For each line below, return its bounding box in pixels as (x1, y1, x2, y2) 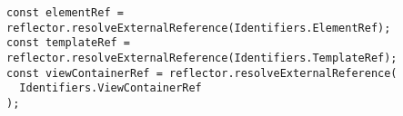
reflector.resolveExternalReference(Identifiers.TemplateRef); (6, 51, 398, 64)
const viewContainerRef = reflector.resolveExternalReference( (6, 66, 398, 80)
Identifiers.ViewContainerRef (19, 82, 202, 95)
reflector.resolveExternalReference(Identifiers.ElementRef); (6, 21, 391, 34)
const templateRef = (6, 36, 131, 50)
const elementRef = (6, 6, 124, 19)
